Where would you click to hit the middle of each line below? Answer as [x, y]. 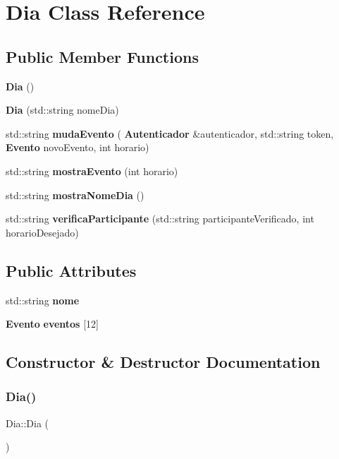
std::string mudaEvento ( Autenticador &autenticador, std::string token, [170, 133]
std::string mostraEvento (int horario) [92, 171]
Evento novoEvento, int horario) [78, 147]
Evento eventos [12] [52, 324]
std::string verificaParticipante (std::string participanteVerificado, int [160, 219]
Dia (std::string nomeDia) [62, 110]
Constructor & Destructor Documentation [163, 362]
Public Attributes [71, 270]
